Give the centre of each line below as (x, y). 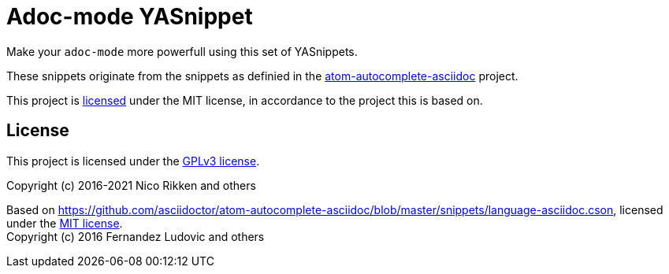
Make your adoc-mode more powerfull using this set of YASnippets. (182, 51)
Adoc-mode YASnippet (130, 17)
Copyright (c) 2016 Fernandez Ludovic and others (136, 236)
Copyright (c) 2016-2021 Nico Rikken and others (131, 185)
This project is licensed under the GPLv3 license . (133, 161)
